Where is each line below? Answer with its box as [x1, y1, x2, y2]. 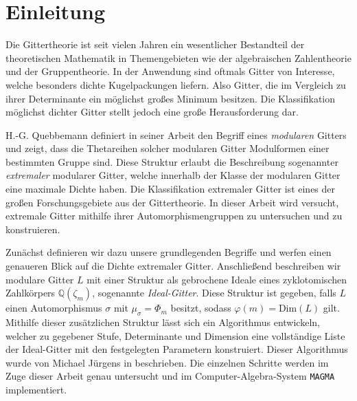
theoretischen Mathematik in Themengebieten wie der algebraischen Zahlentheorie [5, 50, 352, 65]
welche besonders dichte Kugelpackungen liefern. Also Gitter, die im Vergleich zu [5, 77, 346, 91]
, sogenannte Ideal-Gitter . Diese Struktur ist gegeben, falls [92, 285, 336, 300]
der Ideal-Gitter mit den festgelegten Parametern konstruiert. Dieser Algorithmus [5, 342, 348, 356]
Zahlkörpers [5, 285, 56, 300]
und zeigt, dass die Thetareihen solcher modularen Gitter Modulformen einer [5, 141, 330, 155]
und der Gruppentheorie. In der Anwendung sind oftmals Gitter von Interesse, [5, 64, 335, 78]
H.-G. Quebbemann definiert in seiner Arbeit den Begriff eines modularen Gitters [5, 127, 347, 142]
